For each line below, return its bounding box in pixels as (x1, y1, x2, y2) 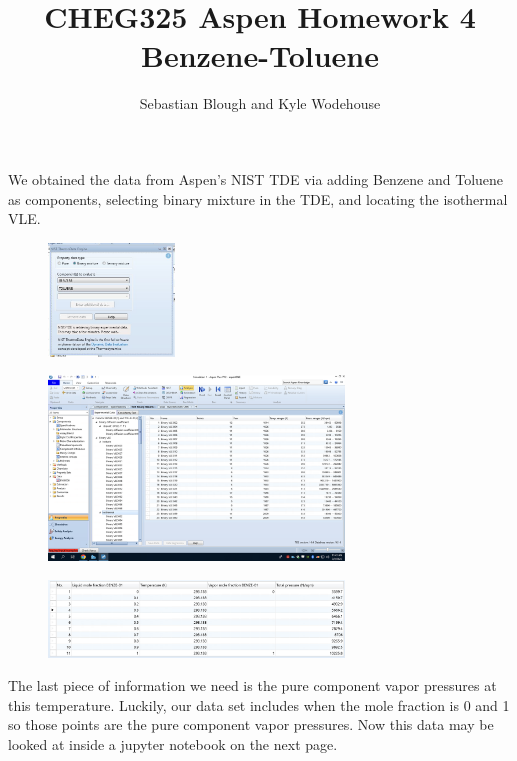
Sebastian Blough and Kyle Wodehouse (139, 93, 381, 114)
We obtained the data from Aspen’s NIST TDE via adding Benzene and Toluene (8, 168, 504, 189)
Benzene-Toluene (140, 35, 380, 76)
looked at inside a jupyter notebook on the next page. (8, 733, 338, 754)
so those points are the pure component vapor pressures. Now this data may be (8, 714, 494, 735)
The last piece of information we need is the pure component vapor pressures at (8, 675, 497, 696)
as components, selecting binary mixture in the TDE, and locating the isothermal (8, 188, 508, 209)
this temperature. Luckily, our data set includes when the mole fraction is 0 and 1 (8, 694, 510, 715)
